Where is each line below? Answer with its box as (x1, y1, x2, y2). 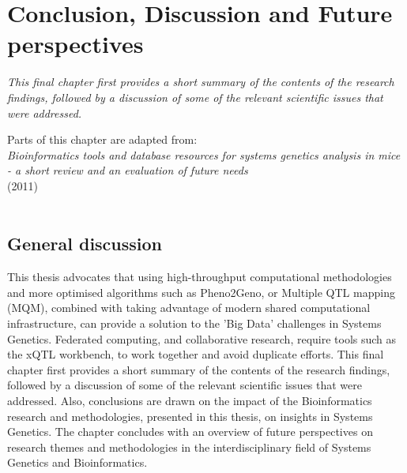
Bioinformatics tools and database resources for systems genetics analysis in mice (7, 146, 401, 163)
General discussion (7, 231, 163, 256)
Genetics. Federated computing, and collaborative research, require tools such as (7, 330, 397, 347)
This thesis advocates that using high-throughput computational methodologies (7, 268, 392, 285)
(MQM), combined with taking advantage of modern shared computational (7, 299, 371, 316)
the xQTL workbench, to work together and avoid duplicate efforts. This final (7, 346, 384, 362)
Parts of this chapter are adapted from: (7, 131, 198, 148)
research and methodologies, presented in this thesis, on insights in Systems (7, 407, 373, 424)
